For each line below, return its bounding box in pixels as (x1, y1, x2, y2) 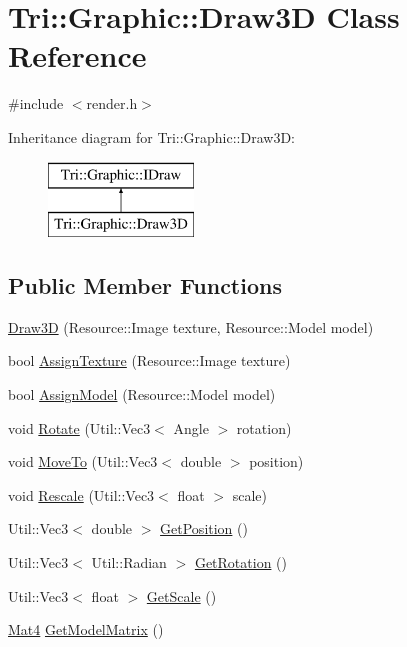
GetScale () (146, 585, 217, 606)
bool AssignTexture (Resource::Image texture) (8, 350, 291, 371)
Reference (8, 35, 147, 76)
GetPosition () (160, 518, 248, 539)
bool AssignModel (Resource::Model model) (8, 384, 276, 405)
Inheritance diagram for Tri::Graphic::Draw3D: (8, 126, 295, 147)
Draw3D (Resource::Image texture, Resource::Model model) (8, 316, 374, 337)
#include (8, 93, 64, 114)
